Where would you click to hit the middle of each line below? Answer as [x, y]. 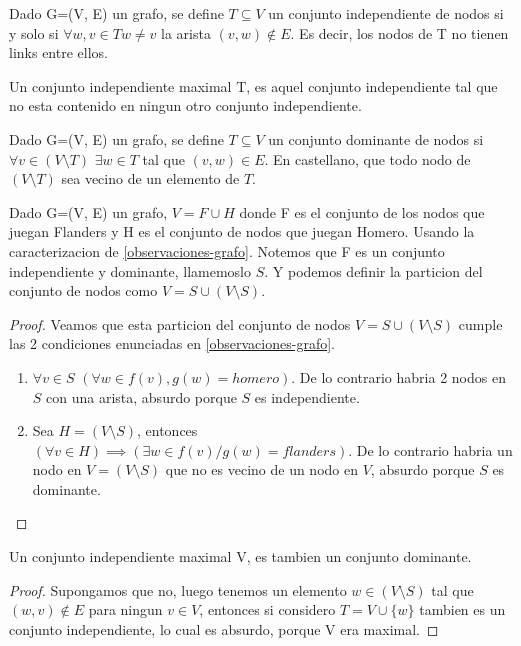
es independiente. [307, 396]
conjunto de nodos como [83, 290]
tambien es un [462, 609]
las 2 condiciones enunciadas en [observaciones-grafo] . [172, 343]
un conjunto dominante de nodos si [376, 138]
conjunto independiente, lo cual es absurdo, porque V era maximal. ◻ [224, 628]
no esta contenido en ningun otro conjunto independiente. [185, 105]
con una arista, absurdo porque [141, 396]
